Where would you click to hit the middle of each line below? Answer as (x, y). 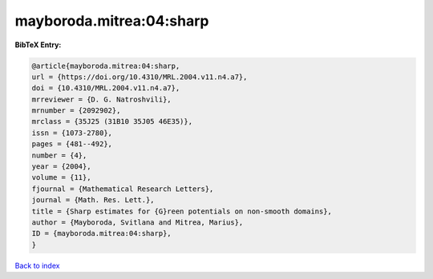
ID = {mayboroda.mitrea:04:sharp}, (101, 233)
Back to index (37, 265)
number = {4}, (59, 155)
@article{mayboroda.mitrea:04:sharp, (106, 66)
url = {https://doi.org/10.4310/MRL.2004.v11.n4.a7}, (140, 77)
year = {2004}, (61, 167)
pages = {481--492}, (72, 144)
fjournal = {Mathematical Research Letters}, (123, 189)
